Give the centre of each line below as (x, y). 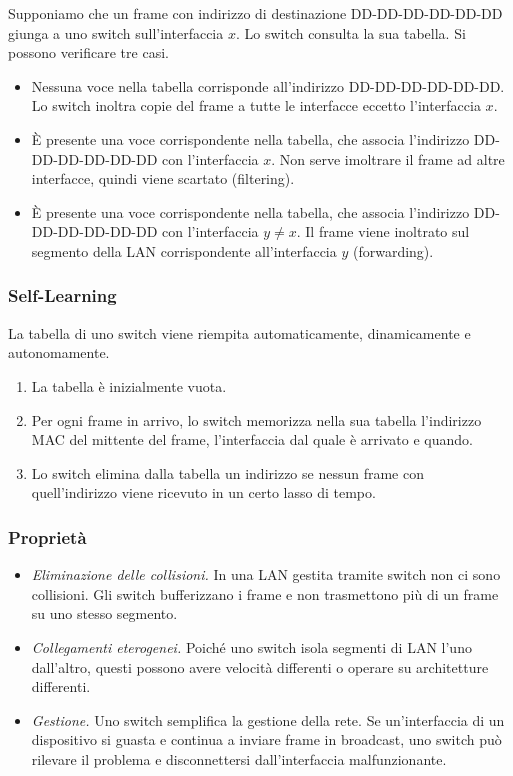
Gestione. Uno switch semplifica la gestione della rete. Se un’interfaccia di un (268, 719)
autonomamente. (59, 352)
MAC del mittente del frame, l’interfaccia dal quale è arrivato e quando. (252, 439)
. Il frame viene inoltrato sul (383, 231)
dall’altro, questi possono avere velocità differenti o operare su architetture (260, 666)
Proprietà (47, 536)
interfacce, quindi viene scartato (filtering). (163, 178)
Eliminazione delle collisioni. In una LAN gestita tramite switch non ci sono (266, 574)
